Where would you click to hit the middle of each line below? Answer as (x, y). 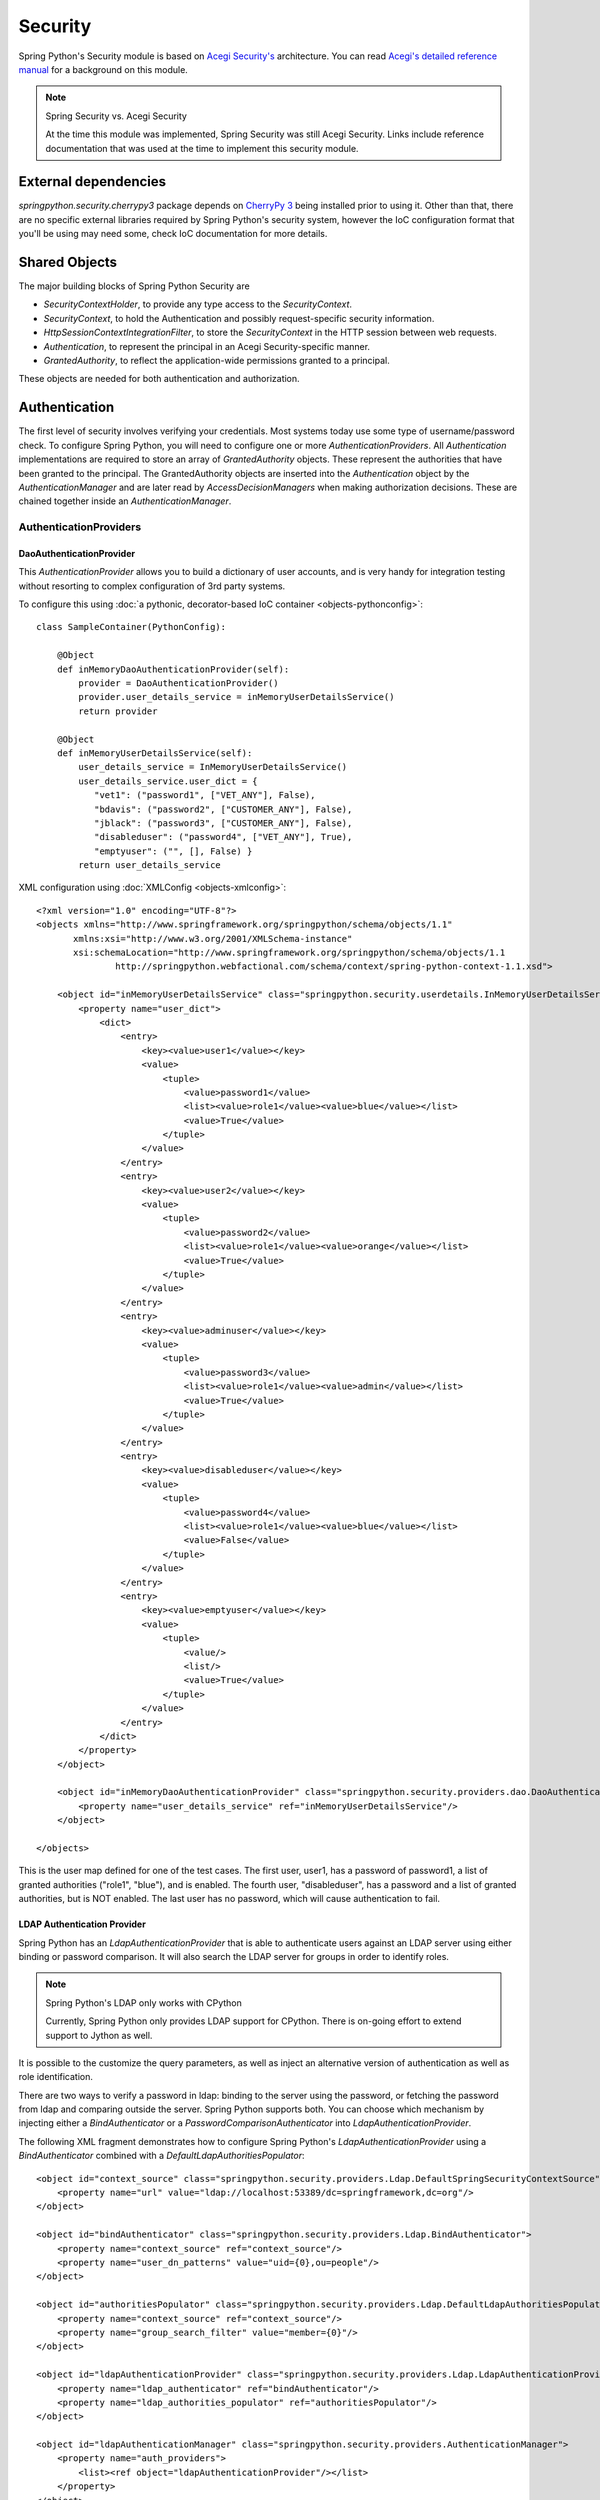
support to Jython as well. (99, 2035)
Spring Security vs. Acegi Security (116, 116)
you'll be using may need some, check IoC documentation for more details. (173, 234)
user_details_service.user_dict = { (168, 781)
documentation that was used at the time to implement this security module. (202, 148)
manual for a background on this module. (103, 69)
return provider (118, 711)
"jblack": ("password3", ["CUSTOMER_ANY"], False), (223, 823)
